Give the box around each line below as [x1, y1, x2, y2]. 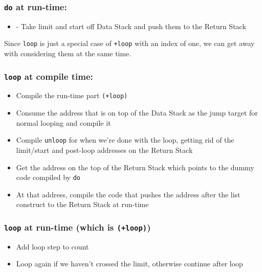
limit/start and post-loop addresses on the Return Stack [16, 144, 193, 155]
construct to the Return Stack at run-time [16, 199, 149, 210]
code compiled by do [16, 172, 80, 183]
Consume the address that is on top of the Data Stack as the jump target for [16, 107, 258, 118]
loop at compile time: [4, 70, 93, 82]
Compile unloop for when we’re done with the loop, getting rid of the [16, 134, 234, 145]
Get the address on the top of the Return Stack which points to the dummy [16, 162, 254, 172]
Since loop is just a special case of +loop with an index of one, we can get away [4, 38, 255, 49]
